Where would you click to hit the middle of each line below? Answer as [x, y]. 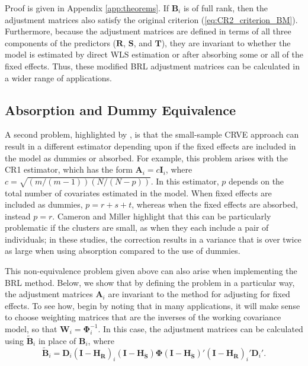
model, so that [31, 329]
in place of [57, 340]
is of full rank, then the [226, 8]
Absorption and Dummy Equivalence [121, 109]
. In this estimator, [185, 181]
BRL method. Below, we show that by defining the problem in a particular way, [150, 282]
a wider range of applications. [59, 77]
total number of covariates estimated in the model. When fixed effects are [138, 192]
